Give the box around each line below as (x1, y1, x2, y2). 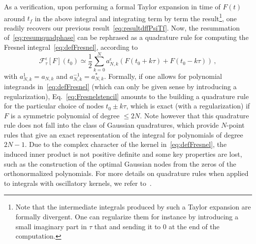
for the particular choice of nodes (4, 101, 104, 111)
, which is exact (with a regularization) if (126, 101, 250, 111)
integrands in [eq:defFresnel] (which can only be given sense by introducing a (4, 81, 237, 91)
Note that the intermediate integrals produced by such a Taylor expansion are (15, 202, 251, 212)
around (4, 13, 25, 23)
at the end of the (168, 221, 220, 231)
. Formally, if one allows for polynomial (104, 70, 222, 81)
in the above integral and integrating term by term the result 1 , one (34, 11, 237, 23)
